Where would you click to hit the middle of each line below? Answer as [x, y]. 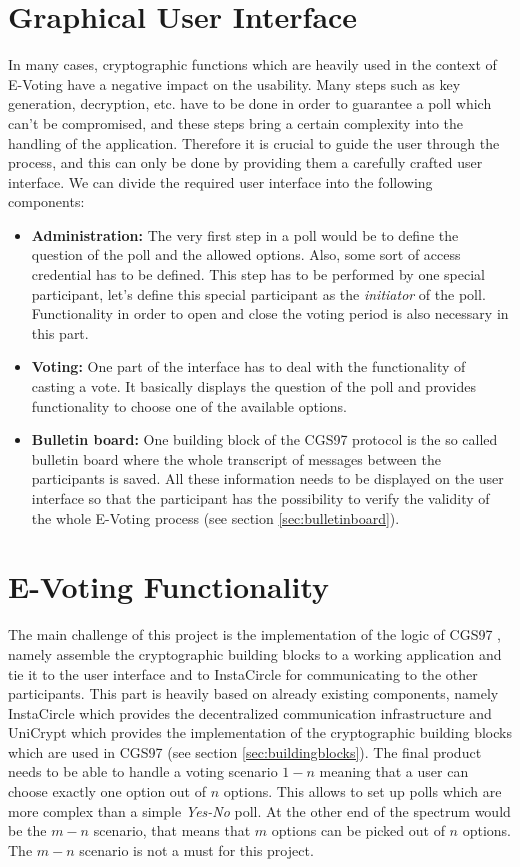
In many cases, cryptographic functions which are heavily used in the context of [252, 64]
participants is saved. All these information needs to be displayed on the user [267, 478]
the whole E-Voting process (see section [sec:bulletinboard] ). [215, 517]
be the [27, 830]
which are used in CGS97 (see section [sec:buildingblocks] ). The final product [245, 751]
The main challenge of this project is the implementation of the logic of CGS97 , [255, 634]
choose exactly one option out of [107, 791]
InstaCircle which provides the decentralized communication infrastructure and [250, 712]
